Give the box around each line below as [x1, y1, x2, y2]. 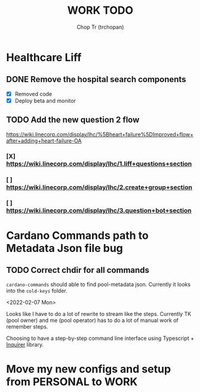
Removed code [14, 90, 53, 98]
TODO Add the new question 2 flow [6, 115, 140, 125]
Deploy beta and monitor [14, 97, 76, 104]
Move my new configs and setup [6, 362, 171, 376]
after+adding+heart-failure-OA [6, 137, 82, 144]
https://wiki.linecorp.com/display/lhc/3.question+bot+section [6, 206, 192, 215]
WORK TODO [67, 4, 134, 17]
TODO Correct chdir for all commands [6, 265, 150, 275]
